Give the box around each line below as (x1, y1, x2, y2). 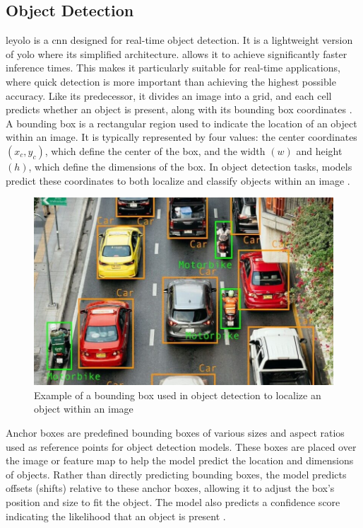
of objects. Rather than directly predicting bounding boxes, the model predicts (6, 466, 347, 481)
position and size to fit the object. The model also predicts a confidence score (6, 495, 340, 509)
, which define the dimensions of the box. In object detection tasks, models (28, 159, 352, 173)
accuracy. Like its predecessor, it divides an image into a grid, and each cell (6, 88, 332, 103)
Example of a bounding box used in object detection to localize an (34, 387, 321, 402)
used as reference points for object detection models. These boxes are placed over (6, 439, 357, 454)
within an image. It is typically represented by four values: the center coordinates (6, 130, 357, 144)
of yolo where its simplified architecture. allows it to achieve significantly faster (6, 46, 347, 61)
